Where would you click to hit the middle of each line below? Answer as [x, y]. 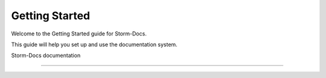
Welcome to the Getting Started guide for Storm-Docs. [79, 34]
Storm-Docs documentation [46, 55]
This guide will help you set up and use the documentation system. [94, 44]
